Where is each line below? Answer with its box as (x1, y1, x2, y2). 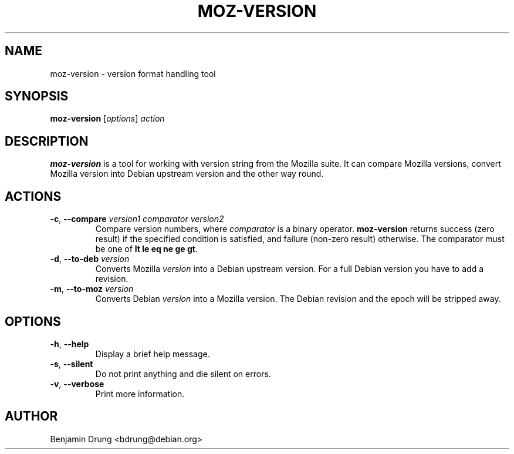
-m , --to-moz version (50, 284, 134, 294)
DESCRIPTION (5, 133, 89, 149)
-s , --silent (50, 358, 93, 369)
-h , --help (50, 338, 89, 349)
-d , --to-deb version (50, 254, 130, 264)
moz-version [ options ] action (50, 113, 165, 124)
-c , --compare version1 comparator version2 (50, 214, 224, 224)
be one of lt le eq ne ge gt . (95, 244, 198, 254)
